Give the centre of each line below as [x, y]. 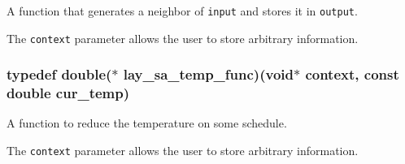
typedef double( [59, 74]
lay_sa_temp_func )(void [208, 74]
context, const [352, 74]
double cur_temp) [68, 93]
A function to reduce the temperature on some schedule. [147, 123]
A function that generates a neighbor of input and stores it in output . [182, 11]
